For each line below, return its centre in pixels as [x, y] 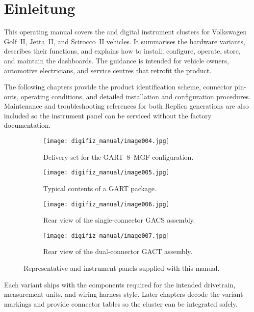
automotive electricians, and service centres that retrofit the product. [108, 70]
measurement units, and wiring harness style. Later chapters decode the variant [124, 294]
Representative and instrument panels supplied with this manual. [122, 268]
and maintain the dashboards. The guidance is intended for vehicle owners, [116, 60]
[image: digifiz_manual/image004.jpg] [106, 141]
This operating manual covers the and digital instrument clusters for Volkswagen [125, 32]
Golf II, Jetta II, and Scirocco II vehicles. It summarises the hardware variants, [125, 41]
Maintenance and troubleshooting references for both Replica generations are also [127, 106]
